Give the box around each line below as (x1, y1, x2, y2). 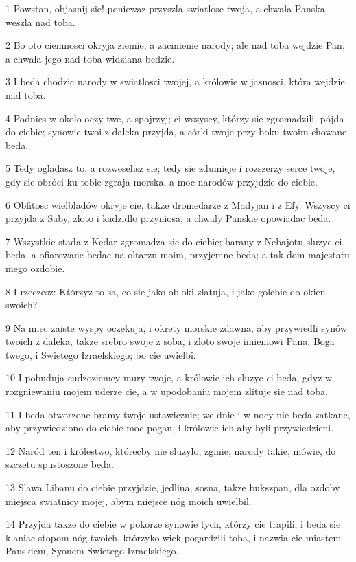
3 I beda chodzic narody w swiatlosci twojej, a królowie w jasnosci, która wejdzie (5, 74, 345, 89)
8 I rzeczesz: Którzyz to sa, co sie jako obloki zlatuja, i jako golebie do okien (5, 284, 326, 298)
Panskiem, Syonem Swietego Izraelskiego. (5, 543, 179, 558)
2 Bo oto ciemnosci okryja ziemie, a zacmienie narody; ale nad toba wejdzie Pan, (5, 38, 345, 52)
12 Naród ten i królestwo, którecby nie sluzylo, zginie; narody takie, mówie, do (5, 443, 336, 458)
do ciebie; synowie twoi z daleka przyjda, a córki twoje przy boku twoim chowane (5, 124, 347, 139)
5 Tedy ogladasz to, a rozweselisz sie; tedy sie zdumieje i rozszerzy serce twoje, (5, 161, 335, 175)
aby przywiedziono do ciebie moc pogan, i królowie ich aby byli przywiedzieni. (5, 420, 334, 435)
